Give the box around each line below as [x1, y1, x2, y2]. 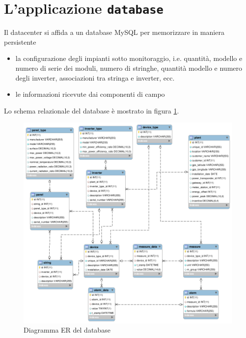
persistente [4, 36, 36, 47]
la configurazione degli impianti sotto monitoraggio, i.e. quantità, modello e [15, 53, 243, 63]
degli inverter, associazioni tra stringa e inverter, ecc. [15, 72, 175, 83]
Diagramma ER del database [24, 325, 110, 335]
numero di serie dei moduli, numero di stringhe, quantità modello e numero [15, 63, 242, 73]
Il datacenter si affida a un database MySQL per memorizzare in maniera [4, 27, 224, 37]
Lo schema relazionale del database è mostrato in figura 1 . [4, 105, 179, 115]
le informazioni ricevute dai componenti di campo [15, 89, 165, 99]
